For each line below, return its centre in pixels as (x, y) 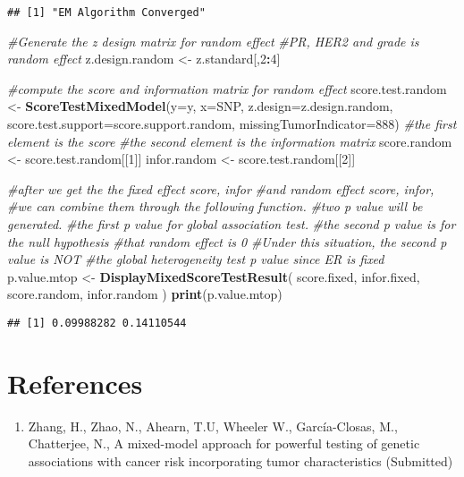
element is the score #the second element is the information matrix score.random (230, 141)
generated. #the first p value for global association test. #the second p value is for (232, 224)
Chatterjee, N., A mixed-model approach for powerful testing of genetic (224, 443)
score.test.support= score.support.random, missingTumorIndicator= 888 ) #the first (232, 124)
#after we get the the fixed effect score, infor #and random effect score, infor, (221, 188)
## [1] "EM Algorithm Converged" (106, 13)
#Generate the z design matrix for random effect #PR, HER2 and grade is (213, 41)
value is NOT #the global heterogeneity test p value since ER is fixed (196, 259)
